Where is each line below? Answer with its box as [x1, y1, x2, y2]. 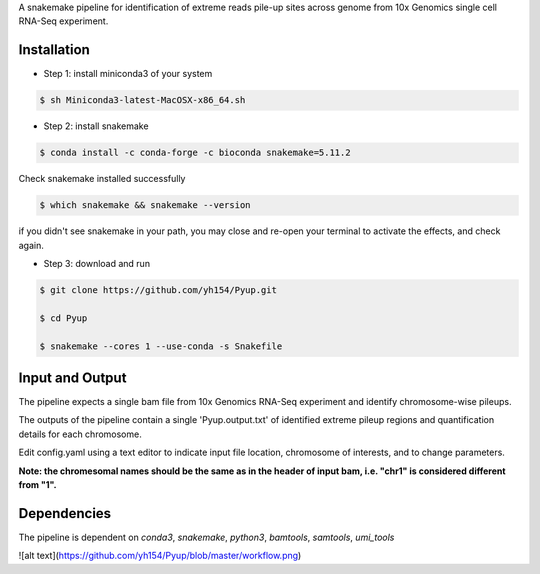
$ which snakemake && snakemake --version [39, 200, 251, 211]
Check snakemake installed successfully [18, 173, 186, 185]
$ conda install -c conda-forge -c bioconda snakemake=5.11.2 [39, 147, 351, 159]
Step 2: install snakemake [43, 120, 149, 132]
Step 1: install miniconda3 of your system [43, 68, 213, 80]
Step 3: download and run [43, 257, 150, 269]
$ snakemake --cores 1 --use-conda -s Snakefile [39, 340, 283, 352]
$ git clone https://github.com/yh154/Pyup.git [39, 284, 277, 295]
